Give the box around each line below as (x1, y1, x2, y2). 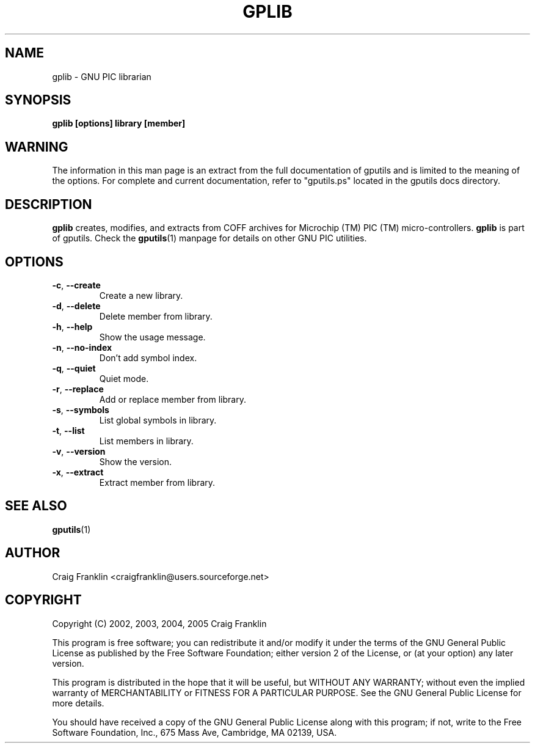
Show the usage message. (99, 331, 206, 342)
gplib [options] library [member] (52, 118, 186, 129)
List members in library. (99, 435, 194, 446)
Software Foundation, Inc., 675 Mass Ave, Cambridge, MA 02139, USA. (52, 727, 337, 738)
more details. (52, 697, 104, 708)
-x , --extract (52, 466, 104, 477)
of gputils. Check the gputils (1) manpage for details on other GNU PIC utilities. (52, 233, 367, 244)
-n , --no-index (52, 342, 112, 353)
